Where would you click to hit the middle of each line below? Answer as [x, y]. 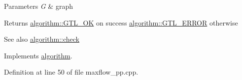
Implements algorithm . [38, 55]
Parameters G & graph [38, 6]
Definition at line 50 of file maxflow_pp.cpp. [71, 72]
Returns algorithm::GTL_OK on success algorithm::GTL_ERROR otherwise [121, 22]
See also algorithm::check [42, 39]
